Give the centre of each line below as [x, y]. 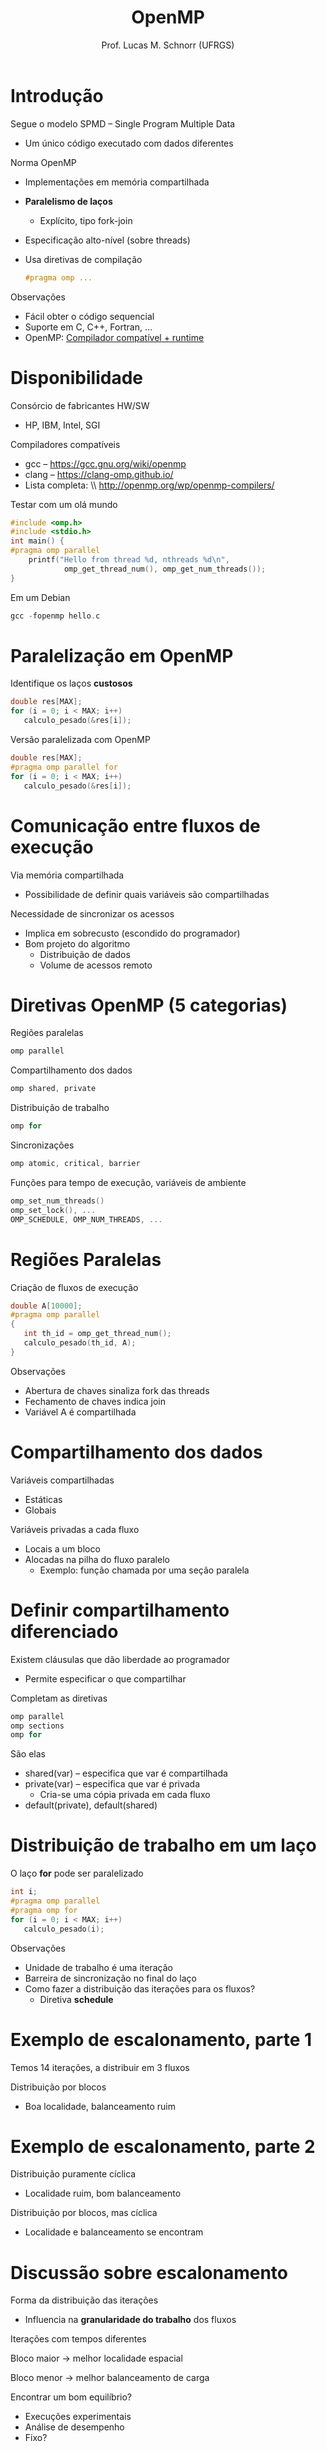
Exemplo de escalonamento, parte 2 [163, 2146]
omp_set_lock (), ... [53, 1210]
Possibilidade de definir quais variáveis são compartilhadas [147, 894]
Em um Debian [40, 597]
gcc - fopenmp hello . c [55, 616]
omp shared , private [53, 1089]
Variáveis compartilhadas [62, 1480]
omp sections [37, 1726]
